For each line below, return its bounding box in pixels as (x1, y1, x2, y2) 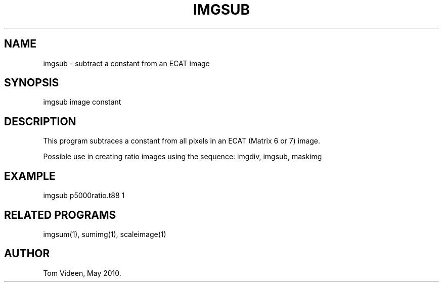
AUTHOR (4, 247, 50, 260)
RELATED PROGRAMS (4, 208, 116, 221)
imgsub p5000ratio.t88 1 (43, 191, 125, 200)
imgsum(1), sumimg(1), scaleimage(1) (43, 229, 166, 239)
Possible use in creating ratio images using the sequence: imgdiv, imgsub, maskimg (43, 152, 322, 161)
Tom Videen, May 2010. (43, 268, 121, 277)
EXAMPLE (4, 169, 56, 182)
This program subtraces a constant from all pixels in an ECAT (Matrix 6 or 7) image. (43, 136, 321, 146)
